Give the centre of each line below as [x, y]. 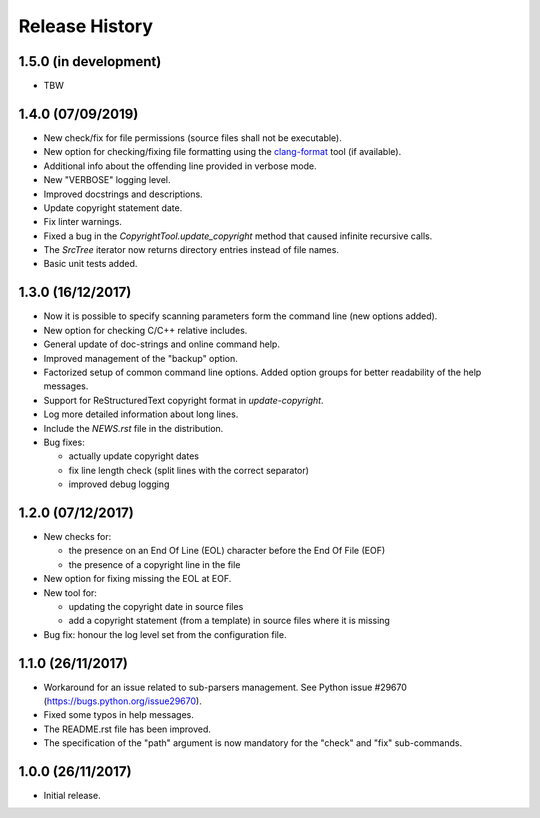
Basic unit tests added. [90, 264]
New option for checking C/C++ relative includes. [145, 330]
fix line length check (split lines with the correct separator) [189, 470]
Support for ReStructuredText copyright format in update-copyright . [183, 400]
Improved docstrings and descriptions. [123, 194]
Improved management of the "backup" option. [141, 358]
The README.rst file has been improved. [127, 729]
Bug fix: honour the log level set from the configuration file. [165, 634]
